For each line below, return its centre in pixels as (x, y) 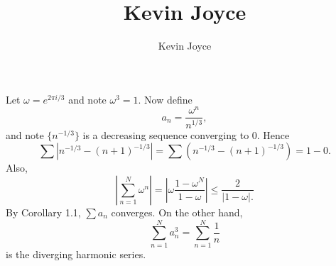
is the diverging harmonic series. (76, 254)
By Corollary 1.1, (43, 212)
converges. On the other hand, (177, 212)
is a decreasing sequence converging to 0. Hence (186, 134)
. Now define (165, 99)
